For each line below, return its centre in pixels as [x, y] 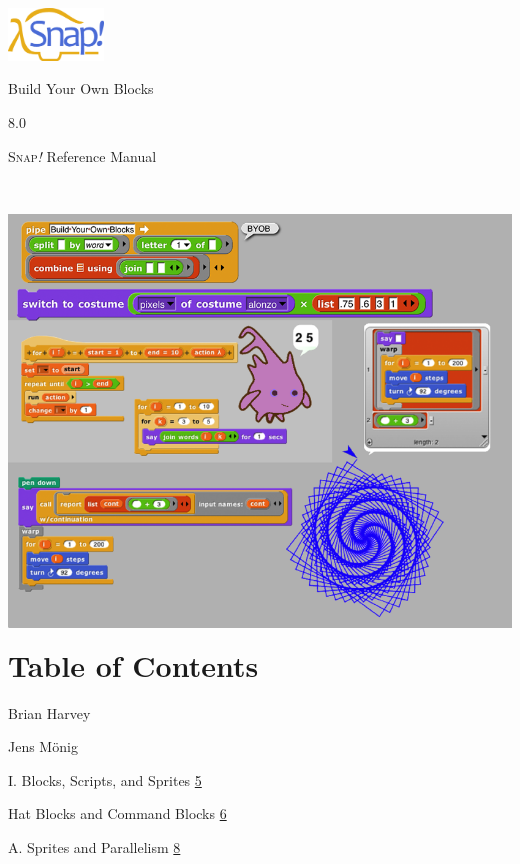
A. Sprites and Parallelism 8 [94, 846]
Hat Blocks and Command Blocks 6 [117, 813]
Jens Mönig [43, 746]
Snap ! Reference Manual [82, 155]
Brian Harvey [49, 712]
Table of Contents [133, 664]
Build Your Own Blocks [81, 88]
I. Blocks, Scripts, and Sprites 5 [105, 779]
